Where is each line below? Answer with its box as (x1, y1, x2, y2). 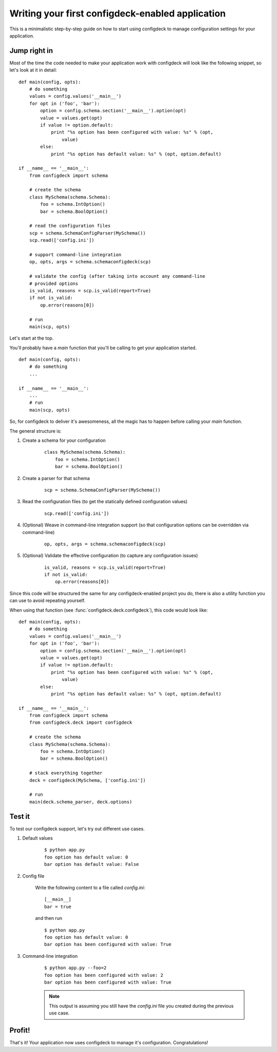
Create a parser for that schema (22, 475, 90, 481)
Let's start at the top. (9, 335, 54, 342)
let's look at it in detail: (9, 67, 57, 73)
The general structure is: (9, 427, 62, 434)
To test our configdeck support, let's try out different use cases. (9, 826, 145, 832)
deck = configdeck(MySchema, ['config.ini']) (29, 777, 146, 783)
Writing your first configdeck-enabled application (9, 8, 226, 19)
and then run (35, 915, 63, 921)
